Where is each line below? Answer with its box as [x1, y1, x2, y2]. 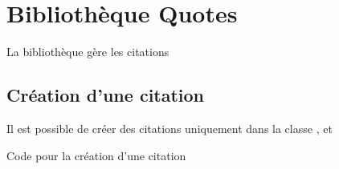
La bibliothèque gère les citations [6, 43, 169, 60]
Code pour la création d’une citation [6, 147, 186, 163]
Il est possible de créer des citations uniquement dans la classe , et [6, 119, 333, 136]
